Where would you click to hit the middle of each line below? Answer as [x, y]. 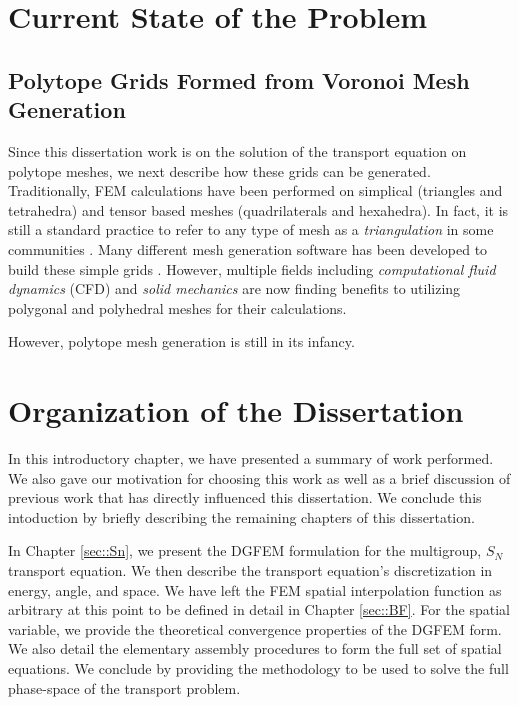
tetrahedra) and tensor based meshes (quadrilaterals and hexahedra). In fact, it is [258, 209]
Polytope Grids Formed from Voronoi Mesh [239, 79]
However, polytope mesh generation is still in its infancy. [181, 341]
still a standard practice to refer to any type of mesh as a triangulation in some [251, 229]
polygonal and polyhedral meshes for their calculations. [177, 307]
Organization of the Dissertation [236, 410]
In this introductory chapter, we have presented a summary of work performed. [251, 458]
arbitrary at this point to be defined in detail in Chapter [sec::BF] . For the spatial [259, 609]
